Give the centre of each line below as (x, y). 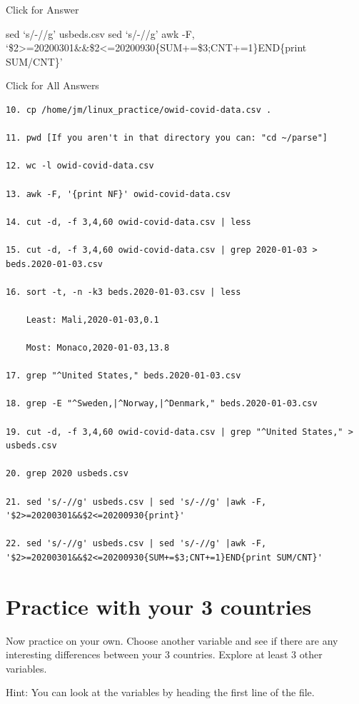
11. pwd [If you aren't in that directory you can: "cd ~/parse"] (167, 138)
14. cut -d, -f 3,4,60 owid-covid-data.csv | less (128, 222)
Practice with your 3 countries (159, 606)
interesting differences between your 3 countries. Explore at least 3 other (164, 654)
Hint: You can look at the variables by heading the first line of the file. (160, 692)
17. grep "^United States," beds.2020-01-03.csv (123, 376)
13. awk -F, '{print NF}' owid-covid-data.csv (118, 194)
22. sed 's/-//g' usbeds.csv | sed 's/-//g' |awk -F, (136, 544)
